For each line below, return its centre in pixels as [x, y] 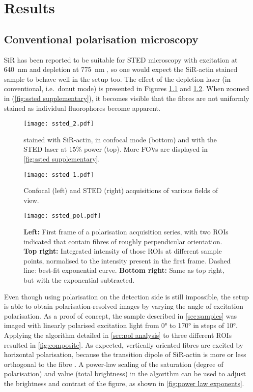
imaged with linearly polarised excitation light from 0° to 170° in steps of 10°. [121, 325]
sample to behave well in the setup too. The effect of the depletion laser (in [117, 79]
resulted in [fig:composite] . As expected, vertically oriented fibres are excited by [124, 344]
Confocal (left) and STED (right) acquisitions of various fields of [121, 190]
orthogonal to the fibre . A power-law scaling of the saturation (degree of [114, 364]
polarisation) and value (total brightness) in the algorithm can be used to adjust [125, 374]
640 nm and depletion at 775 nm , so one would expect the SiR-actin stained [121, 69]
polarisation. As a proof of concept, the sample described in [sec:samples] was [121, 315]
